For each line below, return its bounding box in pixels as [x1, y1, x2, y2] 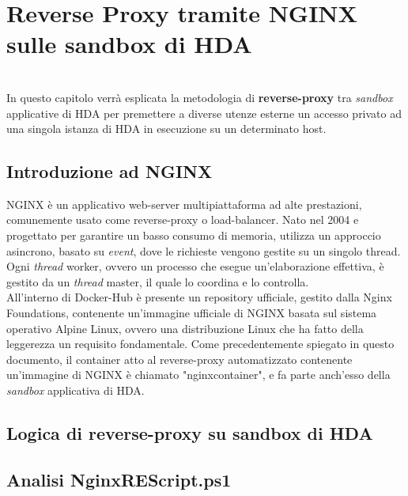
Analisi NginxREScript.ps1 [6, 467, 232, 491]
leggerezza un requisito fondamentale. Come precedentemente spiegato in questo [6, 335, 395, 352]
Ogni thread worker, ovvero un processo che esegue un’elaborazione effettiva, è [6, 258, 384, 275]
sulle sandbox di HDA [6, 28, 252, 60]
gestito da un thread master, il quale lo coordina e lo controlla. [6, 273, 309, 290]
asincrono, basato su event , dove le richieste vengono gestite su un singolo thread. [6, 242, 401, 259]
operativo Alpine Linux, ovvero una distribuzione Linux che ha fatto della [6, 320, 364, 336]
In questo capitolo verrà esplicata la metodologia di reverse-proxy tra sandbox [6, 89, 393, 105]
